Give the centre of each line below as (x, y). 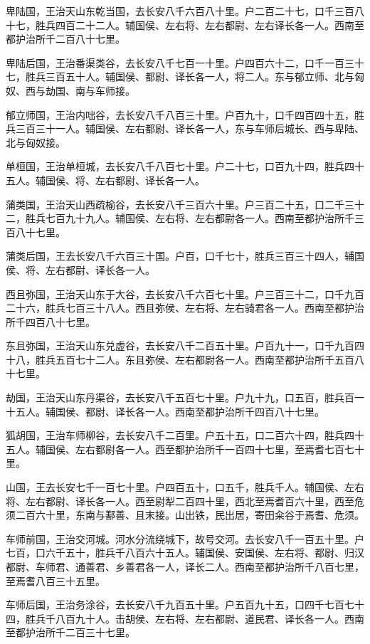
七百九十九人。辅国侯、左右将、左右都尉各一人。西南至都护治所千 (200, 218)
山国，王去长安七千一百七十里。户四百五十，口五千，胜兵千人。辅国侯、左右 (185, 487)
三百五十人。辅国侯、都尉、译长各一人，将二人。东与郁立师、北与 (200, 76)
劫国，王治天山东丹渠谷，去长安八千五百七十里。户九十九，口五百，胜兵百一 (185, 397)
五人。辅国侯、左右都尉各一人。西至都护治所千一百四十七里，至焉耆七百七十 (185, 449)
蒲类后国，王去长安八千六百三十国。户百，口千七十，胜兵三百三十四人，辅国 (185, 256)
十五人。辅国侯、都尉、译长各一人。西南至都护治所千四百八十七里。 (165, 411)
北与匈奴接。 (36, 142)
